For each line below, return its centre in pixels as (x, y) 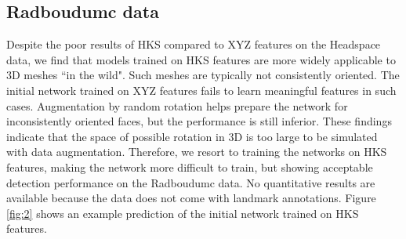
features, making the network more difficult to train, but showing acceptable (190, 167)
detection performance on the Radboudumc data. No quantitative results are (191, 182)
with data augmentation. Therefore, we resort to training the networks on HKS (197, 152)
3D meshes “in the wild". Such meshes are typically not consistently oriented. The (203, 75)
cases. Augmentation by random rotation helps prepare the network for (177, 105)
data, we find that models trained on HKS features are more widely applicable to (201, 59)
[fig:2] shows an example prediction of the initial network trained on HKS (183, 213)
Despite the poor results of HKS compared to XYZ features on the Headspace (194, 44)
